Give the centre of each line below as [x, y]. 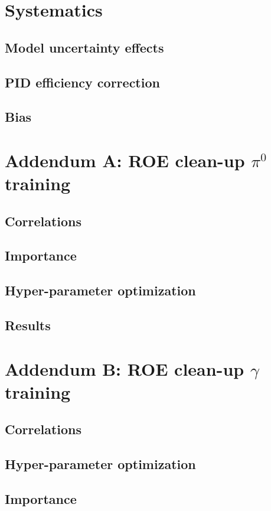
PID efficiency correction [82, 82]
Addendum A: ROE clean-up [125, 160]
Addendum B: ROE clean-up [125, 368]
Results [28, 325]
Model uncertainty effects [84, 47]
